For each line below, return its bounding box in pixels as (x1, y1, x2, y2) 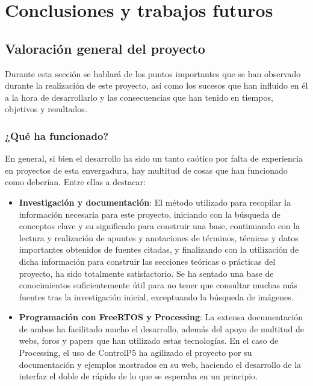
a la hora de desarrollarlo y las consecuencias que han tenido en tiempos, (5, 90, 273, 103)
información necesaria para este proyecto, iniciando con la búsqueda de (19, 207, 280, 220)
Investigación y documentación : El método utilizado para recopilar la (19, 195, 291, 208)
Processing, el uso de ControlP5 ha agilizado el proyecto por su (19, 346, 252, 359)
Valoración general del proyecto (5, 39, 205, 57)
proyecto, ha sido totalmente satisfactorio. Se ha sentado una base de (19, 267, 274, 279)
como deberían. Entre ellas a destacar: (5, 176, 146, 188)
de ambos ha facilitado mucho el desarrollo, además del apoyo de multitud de (19, 322, 304, 335)
